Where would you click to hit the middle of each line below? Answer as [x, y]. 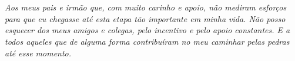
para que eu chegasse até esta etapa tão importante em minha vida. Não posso [145, 18]
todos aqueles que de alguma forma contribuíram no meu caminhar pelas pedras [147, 41]
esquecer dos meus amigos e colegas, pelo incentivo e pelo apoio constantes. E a [147, 30]
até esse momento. [38, 53]
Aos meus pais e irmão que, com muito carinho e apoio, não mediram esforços [146, 7]
